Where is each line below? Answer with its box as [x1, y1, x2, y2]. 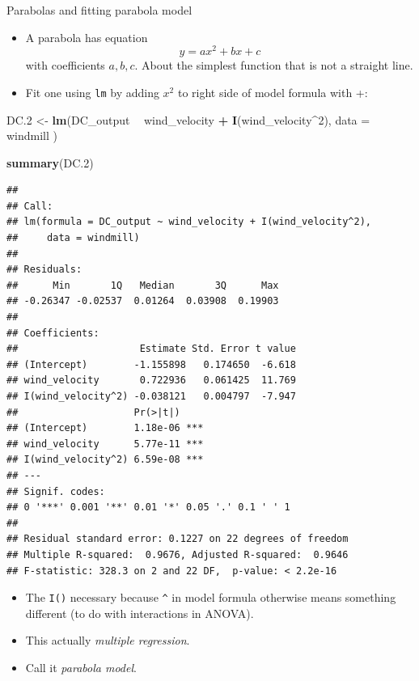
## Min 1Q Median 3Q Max [6, 279, 279, 291]
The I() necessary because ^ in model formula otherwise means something [25, 589, 396, 606]
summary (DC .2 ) [6, 154, 94, 171]
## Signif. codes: [6, 485, 105, 497]
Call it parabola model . [25, 658, 137, 675]
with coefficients [25, 57, 105, 74]
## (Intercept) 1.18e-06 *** [6, 422, 204, 434]
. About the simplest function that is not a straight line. [134, 57, 413, 74]
